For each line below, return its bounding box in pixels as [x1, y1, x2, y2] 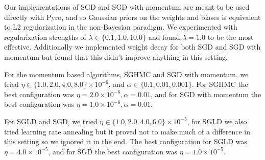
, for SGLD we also [187, 116, 247, 126]
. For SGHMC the [191, 79, 248, 89]
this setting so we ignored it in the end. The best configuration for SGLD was [4, 136, 247, 147]
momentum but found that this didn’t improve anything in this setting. [4, 51, 228, 62]
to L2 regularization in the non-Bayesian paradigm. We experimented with [4, 21, 237, 32]
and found [148, 31, 180, 42]
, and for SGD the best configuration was [48, 146, 177, 156]
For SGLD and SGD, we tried [4, 116, 98, 126]
